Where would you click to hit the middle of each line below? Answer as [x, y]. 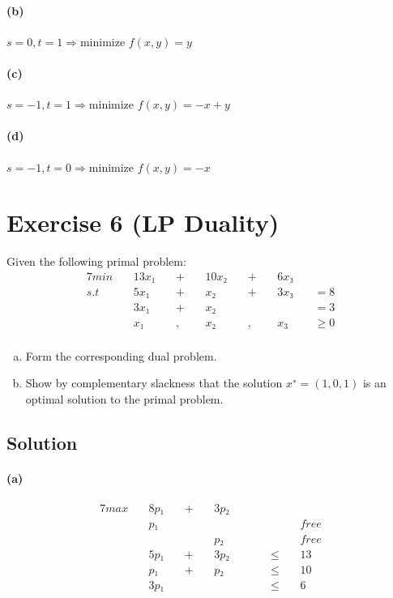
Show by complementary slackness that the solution [154, 383]
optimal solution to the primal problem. [124, 398]
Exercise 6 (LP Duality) [143, 222]
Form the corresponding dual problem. [121, 355]
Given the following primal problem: [96, 261]
